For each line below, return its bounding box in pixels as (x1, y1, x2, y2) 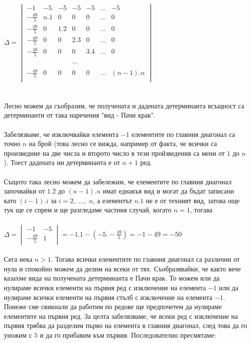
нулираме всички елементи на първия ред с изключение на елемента (4, 282, 206, 292)
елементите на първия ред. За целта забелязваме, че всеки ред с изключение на (4, 311, 238, 321)
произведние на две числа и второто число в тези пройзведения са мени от (4, 148, 225, 158)
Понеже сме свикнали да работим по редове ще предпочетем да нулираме (4, 301, 222, 312)
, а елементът (93, 195, 133, 205)
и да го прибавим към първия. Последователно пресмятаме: (40, 329, 216, 340)
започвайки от (4, 186, 45, 196)
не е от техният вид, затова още (146, 195, 240, 205)
